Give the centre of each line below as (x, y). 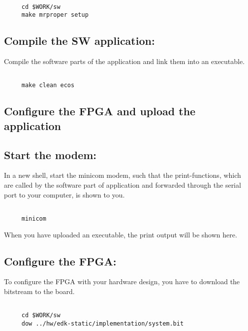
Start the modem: (50, 154)
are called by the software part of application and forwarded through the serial (123, 185)
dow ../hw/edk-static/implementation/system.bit (103, 323)
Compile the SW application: (79, 41)
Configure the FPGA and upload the (100, 111)
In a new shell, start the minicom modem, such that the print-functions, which (123, 175)
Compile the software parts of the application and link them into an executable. (124, 61)
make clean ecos (48, 85)
